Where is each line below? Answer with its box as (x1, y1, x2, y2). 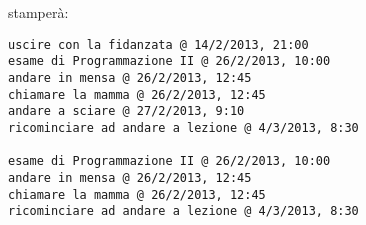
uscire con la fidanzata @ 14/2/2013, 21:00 (8, 37, 309, 52)
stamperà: (8, 2, 69, 22)
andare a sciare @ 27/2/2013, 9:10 (8, 104, 245, 119)
